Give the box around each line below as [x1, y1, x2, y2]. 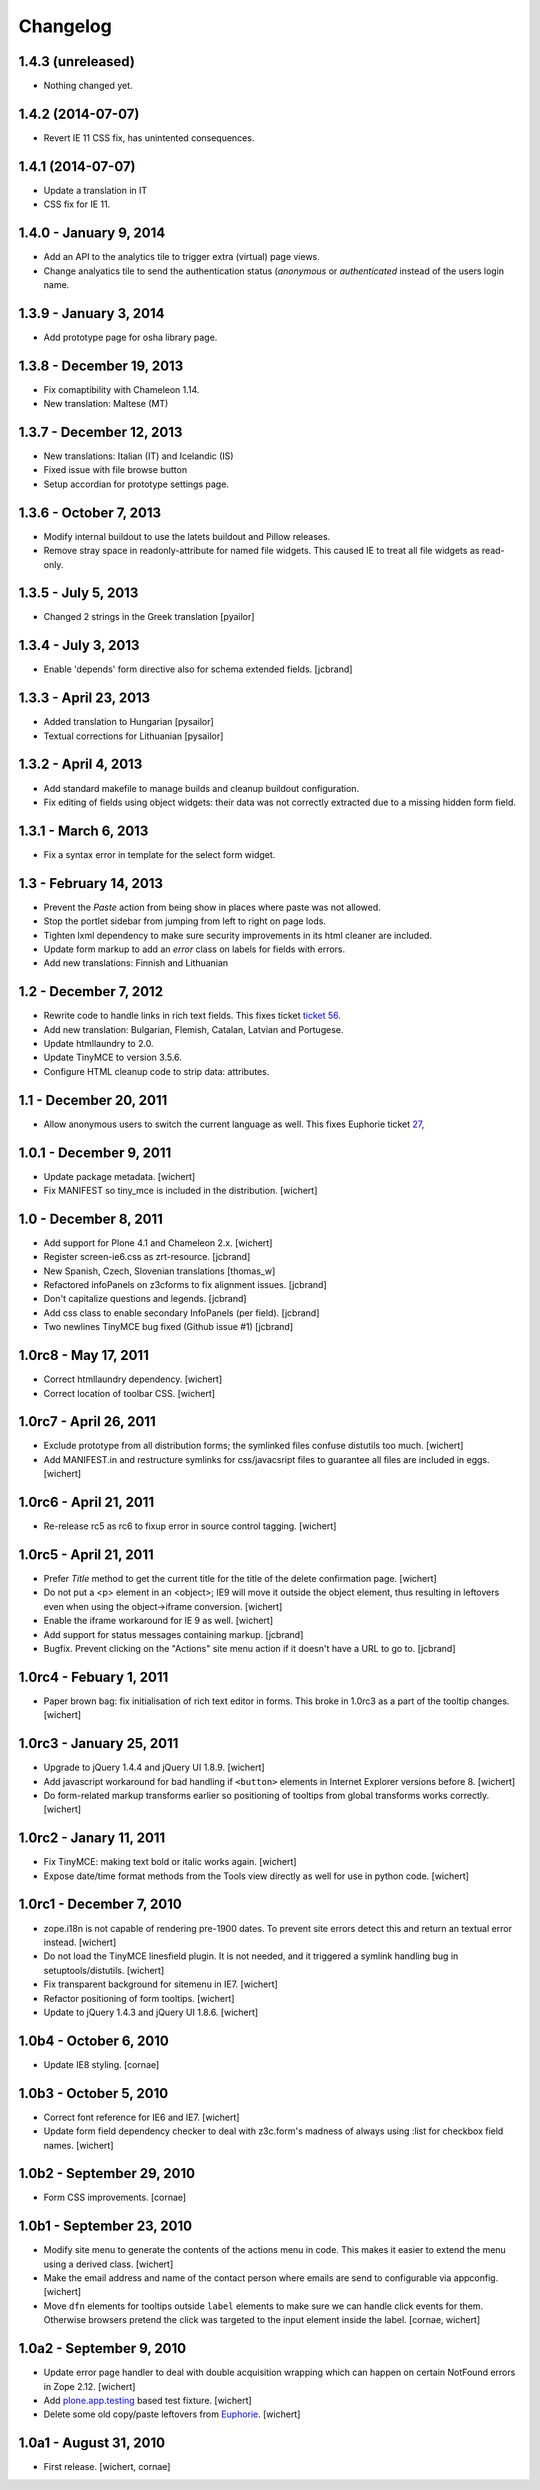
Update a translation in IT [43, 184, 148, 196]
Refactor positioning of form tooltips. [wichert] [43, 1992, 235, 2004]
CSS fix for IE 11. [43, 198, 111, 210]
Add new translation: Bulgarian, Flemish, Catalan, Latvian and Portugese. [43, 1023, 344, 1035]
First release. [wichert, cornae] [43, 2461, 171, 2473]
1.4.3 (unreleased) [18, 53, 135, 70]
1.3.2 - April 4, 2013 [18, 756, 143, 773]
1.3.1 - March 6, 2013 [18, 822, 149, 839]
